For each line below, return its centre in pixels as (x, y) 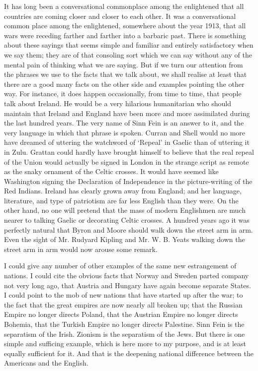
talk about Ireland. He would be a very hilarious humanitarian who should (118, 103)
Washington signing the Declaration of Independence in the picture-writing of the (128, 181)
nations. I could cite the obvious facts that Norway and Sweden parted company (127, 276)
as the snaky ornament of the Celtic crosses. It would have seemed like (111, 171)
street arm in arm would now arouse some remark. (81, 249)
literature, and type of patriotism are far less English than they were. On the (121, 200)
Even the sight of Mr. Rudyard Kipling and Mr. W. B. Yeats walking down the (125, 239)
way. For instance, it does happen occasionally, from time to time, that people (123, 93)
